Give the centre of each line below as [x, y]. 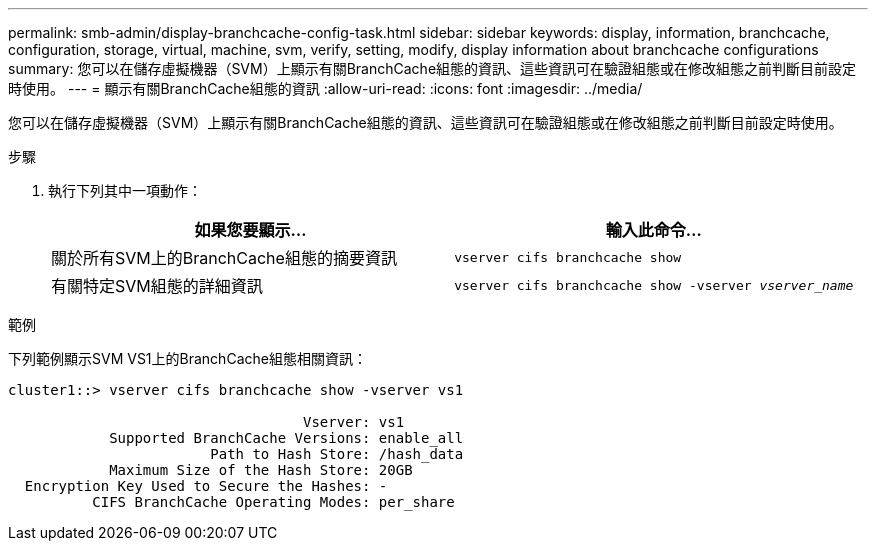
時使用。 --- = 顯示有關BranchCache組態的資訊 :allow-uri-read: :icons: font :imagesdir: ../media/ [325, 88]
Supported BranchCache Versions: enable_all [286, 438]
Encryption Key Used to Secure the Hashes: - [206, 486]
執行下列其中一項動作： [125, 190]
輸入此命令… [653, 230]
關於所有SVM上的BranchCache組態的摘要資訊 [224, 258]
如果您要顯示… [250, 230]
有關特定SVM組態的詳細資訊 [157, 286]
